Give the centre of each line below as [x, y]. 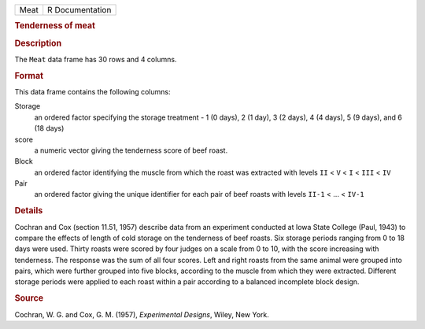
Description [38, 43]
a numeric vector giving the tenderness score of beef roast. [131, 150]
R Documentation [79, 10]
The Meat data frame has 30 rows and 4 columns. [96, 59]
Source [29, 298]
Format [29, 76]
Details [29, 211]
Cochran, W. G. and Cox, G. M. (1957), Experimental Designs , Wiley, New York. [142, 314]
